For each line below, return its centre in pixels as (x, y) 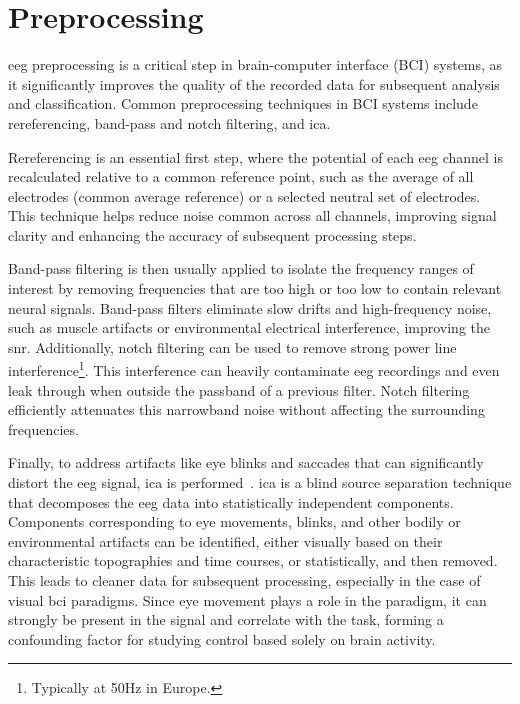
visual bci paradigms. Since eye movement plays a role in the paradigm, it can (247, 599)
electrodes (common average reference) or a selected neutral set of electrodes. (244, 195)
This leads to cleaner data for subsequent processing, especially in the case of (244, 580)
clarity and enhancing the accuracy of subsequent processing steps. (212, 234)
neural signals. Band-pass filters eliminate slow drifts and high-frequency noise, (250, 307)
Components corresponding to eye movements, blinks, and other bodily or (234, 521)
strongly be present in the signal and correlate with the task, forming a (226, 619)
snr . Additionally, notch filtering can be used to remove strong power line (232, 346)
